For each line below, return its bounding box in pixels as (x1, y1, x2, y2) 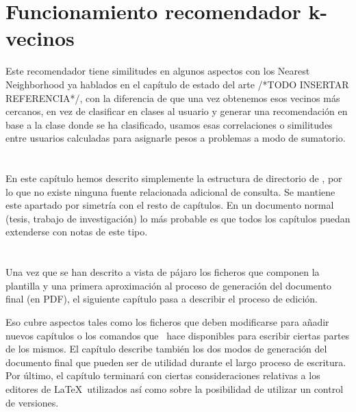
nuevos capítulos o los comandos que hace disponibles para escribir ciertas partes (5, 328, 350, 342)
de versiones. (5, 395, 59, 409)
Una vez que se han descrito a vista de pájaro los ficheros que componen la (5, 265, 320, 279)
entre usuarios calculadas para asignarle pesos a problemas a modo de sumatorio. (5, 131, 346, 145)
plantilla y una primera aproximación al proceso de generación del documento (5, 278, 331, 292)
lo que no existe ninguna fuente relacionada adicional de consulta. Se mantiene (5, 184, 335, 198)
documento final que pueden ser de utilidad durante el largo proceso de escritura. (5, 355, 346, 369)
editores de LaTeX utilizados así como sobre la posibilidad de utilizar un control (5, 381, 344, 396)
